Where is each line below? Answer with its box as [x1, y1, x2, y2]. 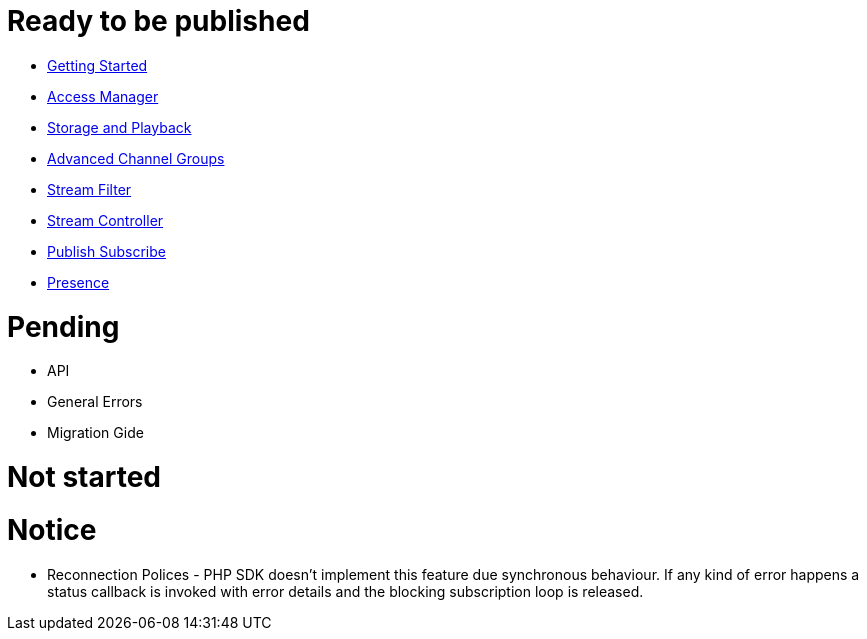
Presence [47, 273, 110, 291]
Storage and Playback [47, 118, 192, 136]
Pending [7, 309, 120, 344]
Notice [7, 512, 97, 547]
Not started [7, 460, 161, 494]
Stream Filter [47, 180, 132, 198]
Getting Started [47, 56, 148, 74]
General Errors [47, 393, 143, 411]
